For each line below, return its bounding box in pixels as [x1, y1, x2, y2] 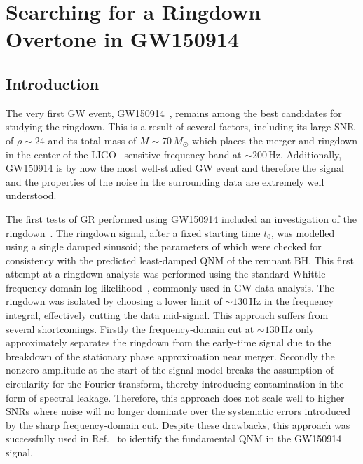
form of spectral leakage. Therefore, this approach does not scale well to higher [6, 390, 345, 404]
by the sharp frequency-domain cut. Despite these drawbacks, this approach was [6, 417, 350, 432]
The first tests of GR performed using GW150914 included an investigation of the [6, 211, 357, 226]
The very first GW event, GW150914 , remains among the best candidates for [6, 105, 342, 120]
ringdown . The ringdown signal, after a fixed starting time [6, 225, 261, 240]
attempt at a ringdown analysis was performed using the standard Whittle [6, 266, 326, 281]
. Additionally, [280, 146, 342, 161]
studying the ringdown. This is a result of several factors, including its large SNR [6, 119, 355, 134]
